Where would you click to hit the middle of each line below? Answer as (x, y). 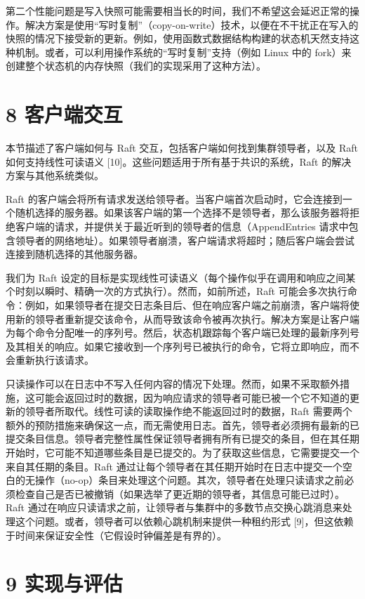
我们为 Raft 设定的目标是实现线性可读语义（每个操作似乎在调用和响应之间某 (181, 277)
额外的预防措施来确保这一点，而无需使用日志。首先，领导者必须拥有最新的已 (182, 424)
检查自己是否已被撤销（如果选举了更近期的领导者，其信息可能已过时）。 (180, 493)
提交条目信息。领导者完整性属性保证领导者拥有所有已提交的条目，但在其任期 (182, 439)
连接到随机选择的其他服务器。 (74, 254)
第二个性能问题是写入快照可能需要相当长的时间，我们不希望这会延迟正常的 (178, 11)
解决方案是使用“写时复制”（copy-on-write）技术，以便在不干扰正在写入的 (192, 24)
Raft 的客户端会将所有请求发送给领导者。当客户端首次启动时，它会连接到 (174, 198)
